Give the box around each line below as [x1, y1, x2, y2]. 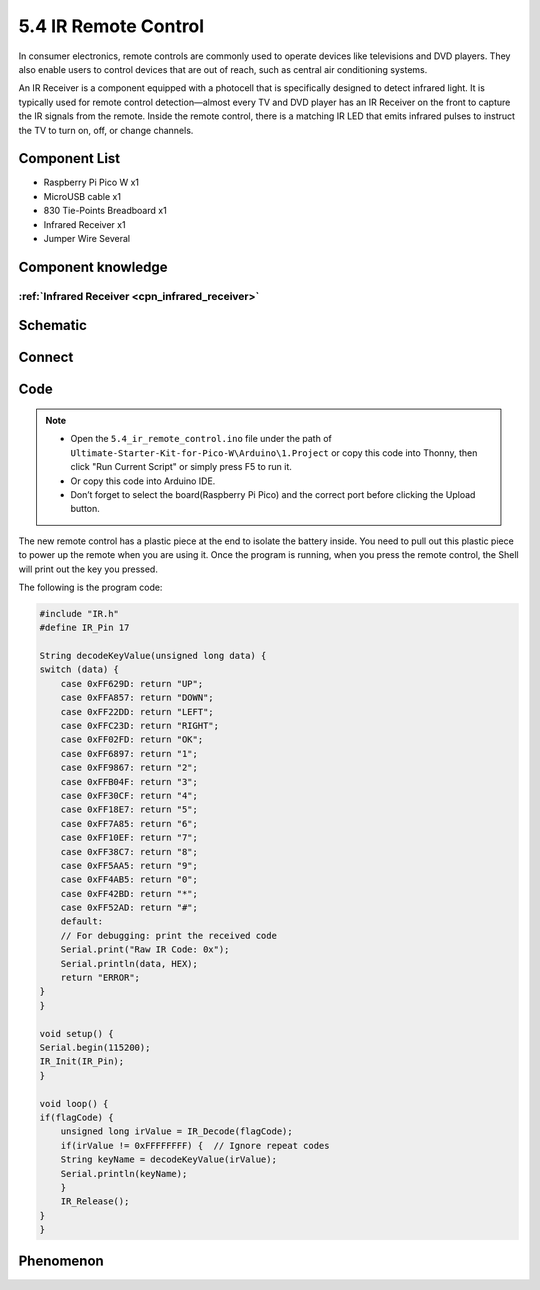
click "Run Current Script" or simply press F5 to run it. [70, 461, 292, 473]
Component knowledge [18, 258, 168, 275]
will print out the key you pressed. [18, 563, 159, 575]
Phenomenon [18, 1253, 104, 1270]
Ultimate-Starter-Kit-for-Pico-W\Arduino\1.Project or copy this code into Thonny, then [70, 446, 478, 459]
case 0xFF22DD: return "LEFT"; [60, 706, 214, 717]
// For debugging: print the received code [60, 930, 277, 941]
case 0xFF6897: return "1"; [60, 748, 199, 759]
